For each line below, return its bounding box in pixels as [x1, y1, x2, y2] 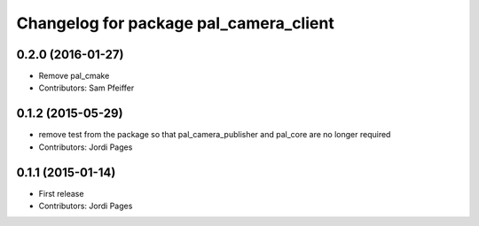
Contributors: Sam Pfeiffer [38, 82, 135, 93]
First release [38, 188, 84, 199]
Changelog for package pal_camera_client [16, 13, 334, 33]
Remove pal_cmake [38, 71, 110, 82]
